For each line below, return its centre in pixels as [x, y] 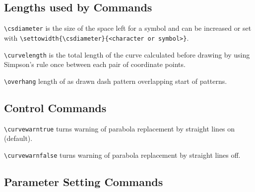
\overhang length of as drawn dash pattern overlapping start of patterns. [116, 81]
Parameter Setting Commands [84, 181]
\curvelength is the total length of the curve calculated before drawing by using [127, 54]
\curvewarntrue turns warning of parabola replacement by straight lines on [120, 128]
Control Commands [55, 107]
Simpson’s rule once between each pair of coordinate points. [95, 64]
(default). [18, 138]
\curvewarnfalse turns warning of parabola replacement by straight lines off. [122, 155]
